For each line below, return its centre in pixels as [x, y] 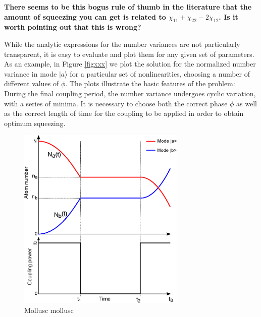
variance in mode [31, 73]
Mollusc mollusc [49, 310]
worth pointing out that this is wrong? [73, 27]
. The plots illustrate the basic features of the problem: [150, 83]
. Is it [228, 16]
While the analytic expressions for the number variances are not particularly [122, 44]
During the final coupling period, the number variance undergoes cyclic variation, [130, 93]
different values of [32, 83]
